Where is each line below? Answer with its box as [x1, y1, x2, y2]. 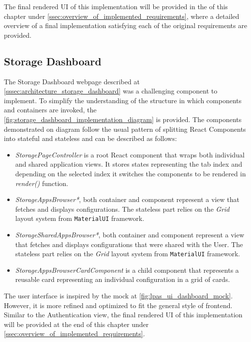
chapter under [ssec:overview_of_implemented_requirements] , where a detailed [4, 11, 239, 21]
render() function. [15, 178, 69, 188]
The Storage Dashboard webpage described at [4, 76, 140, 86]
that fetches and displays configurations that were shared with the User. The [15, 239, 243, 249]
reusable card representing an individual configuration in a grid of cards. [15, 274, 230, 284]
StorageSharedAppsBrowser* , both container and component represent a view [15, 229, 244, 239]
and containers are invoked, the [4, 105, 97, 115]
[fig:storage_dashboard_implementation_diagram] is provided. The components [4, 114, 242, 124]
